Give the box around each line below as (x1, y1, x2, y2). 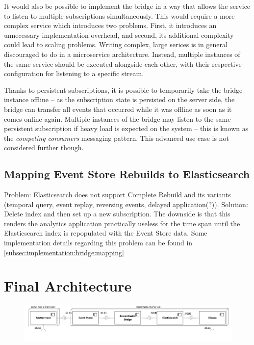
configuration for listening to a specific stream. (4, 68, 144, 79)
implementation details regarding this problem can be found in (4, 238, 193, 248)
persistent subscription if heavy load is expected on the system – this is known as (4, 123, 249, 133)
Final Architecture (4, 276, 132, 296)
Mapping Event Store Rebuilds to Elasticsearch (4, 166, 250, 182)
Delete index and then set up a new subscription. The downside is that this (4, 209, 230, 219)
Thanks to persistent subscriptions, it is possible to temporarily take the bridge (4, 84, 243, 95)
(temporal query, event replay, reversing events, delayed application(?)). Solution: (4, 199, 248, 209)
